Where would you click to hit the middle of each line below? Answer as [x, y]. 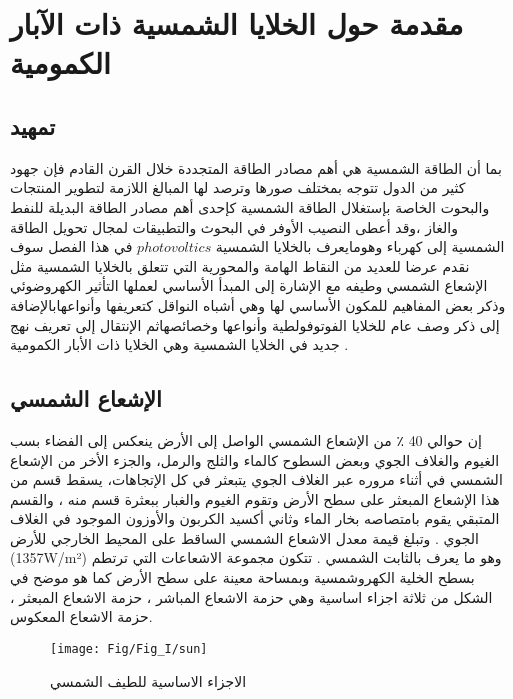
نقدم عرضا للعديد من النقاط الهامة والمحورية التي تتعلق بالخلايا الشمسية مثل [240, 265]
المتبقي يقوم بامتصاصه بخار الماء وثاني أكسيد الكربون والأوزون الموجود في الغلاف [255, 518]
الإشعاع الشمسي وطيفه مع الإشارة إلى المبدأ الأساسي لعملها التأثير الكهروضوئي [249, 285]
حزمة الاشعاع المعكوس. [81, 616]
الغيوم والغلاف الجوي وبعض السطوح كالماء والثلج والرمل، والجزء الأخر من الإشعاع [255, 459]
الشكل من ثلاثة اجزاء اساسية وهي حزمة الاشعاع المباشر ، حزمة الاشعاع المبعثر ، [251, 596]
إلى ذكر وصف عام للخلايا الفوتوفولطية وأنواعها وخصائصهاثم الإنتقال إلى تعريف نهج [255, 324]
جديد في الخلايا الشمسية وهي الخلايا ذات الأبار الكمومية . [179, 344]
